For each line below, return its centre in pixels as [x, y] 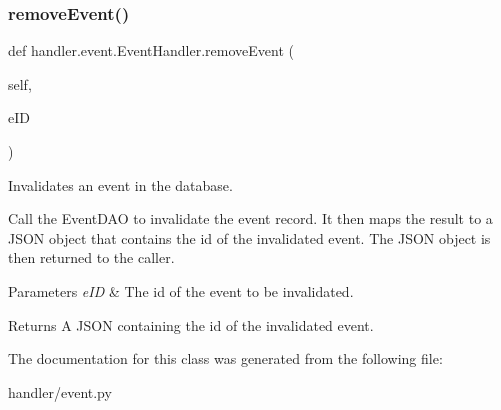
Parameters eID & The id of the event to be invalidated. [181, 290]
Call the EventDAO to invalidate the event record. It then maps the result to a [250, 218]
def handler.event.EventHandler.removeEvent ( [151, 50]
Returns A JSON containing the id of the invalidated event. [191, 324]
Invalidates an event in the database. [120, 184]
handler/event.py [60, 391]
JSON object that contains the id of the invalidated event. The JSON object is [249, 237]
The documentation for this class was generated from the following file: [225, 358]
